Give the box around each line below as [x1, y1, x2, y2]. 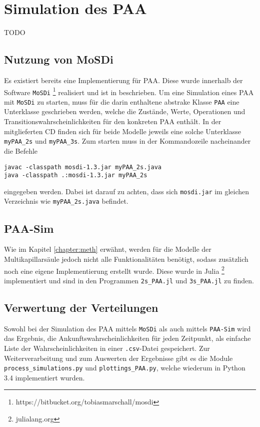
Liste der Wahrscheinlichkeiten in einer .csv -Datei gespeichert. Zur [4, 342, 210, 353]
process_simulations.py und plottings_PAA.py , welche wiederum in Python [4, 362, 245, 373]
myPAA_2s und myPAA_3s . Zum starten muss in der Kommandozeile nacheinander [4, 136, 251, 146]
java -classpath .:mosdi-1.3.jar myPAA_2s [4, 172, 147, 179]
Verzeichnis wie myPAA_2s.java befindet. [4, 196, 128, 206]
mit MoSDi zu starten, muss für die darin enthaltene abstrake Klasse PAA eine [4, 96, 239, 107]
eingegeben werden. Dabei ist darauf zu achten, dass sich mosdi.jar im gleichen [4, 186, 249, 196]
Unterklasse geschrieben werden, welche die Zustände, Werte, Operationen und [4, 106, 245, 117]
